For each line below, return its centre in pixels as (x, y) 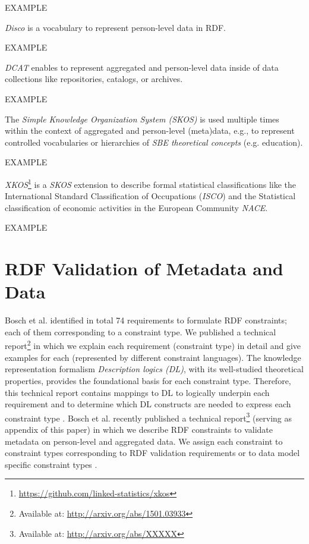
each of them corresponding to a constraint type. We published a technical (141, 331)
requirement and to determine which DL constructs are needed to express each (148, 404)
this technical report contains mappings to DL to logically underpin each (137, 392)
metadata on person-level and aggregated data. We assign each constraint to (144, 441)
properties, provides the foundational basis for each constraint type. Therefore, (148, 380)
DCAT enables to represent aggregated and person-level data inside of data (142, 67)
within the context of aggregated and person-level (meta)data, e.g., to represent (150, 131)
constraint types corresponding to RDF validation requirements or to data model (152, 453)
